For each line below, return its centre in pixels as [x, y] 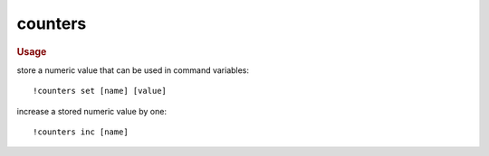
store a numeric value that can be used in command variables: [133, 70]
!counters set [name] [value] [100, 91]
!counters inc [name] [81, 132]
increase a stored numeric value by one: [92, 111]
